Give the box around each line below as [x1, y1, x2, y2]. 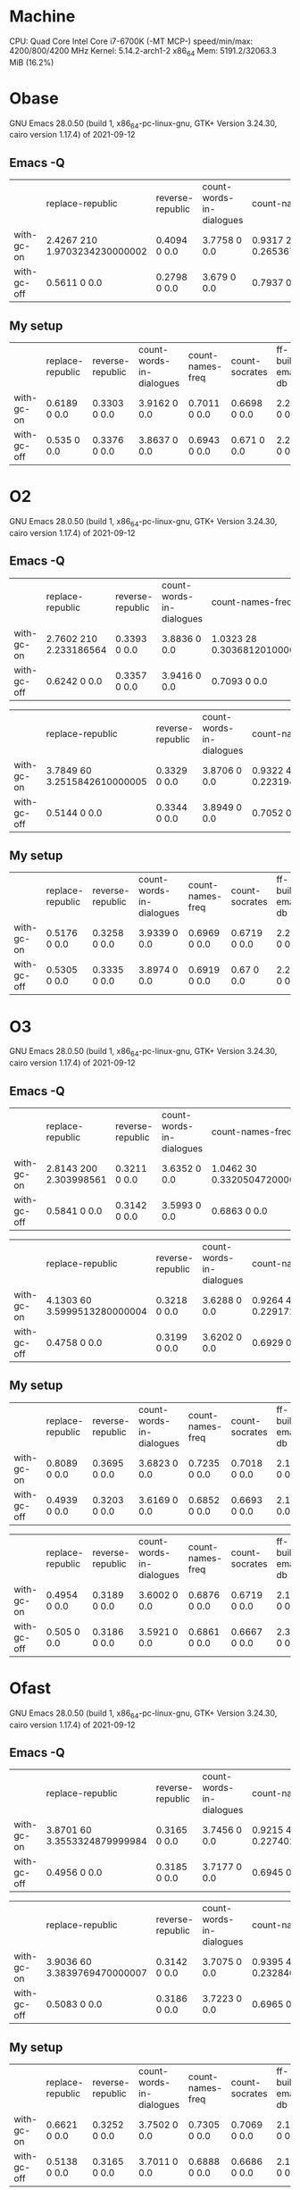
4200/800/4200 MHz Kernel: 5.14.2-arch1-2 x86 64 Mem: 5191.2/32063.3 [9, 45, 277, 58]
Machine [9, 6, 76, 27]
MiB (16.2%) [9, 56, 54, 68]
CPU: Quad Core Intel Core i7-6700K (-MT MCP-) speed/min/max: [9, 36, 254, 46]
